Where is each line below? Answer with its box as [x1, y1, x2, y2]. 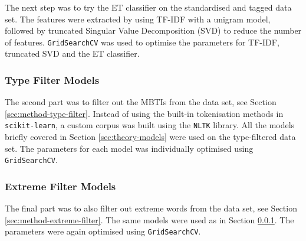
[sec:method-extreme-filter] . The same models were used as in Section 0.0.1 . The [5, 213, 294, 226]
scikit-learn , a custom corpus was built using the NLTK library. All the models [5, 119, 295, 131]
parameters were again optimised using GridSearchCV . [5, 225, 201, 237]
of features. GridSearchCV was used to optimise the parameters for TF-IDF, [5, 35, 279, 48]
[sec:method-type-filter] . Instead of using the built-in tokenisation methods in [5, 107, 284, 119]
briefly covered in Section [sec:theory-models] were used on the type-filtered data [5, 131, 296, 143]
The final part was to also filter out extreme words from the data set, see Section [5, 202, 297, 214]
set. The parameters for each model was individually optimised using [5, 142, 254, 154]
